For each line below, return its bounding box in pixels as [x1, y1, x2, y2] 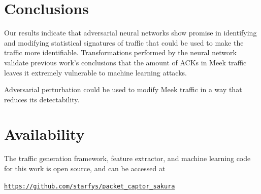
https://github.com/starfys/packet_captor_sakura [4, 182, 175, 190]
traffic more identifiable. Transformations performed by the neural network [4, 47, 237, 58]
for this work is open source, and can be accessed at [4, 163, 166, 173]
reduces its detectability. [4, 94, 80, 104]
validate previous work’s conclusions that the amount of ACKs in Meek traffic [4, 57, 247, 67]
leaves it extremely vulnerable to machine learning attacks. [4, 67, 187, 77]
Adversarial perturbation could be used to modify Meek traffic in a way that [4, 84, 242, 95]
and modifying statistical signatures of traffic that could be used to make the [4, 37, 244, 48]
